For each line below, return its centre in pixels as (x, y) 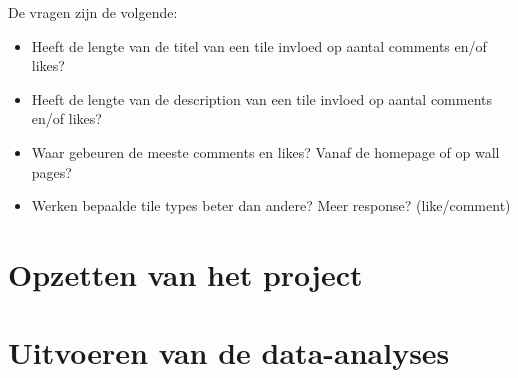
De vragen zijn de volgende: (93, 12)
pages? (51, 171)
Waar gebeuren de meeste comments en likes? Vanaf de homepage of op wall (265, 151)
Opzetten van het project (185, 273)
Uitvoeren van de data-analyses (229, 352)
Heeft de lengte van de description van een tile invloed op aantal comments (262, 98)
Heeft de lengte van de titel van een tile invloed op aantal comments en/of (259, 45)
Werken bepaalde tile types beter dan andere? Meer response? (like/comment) (271, 205)
